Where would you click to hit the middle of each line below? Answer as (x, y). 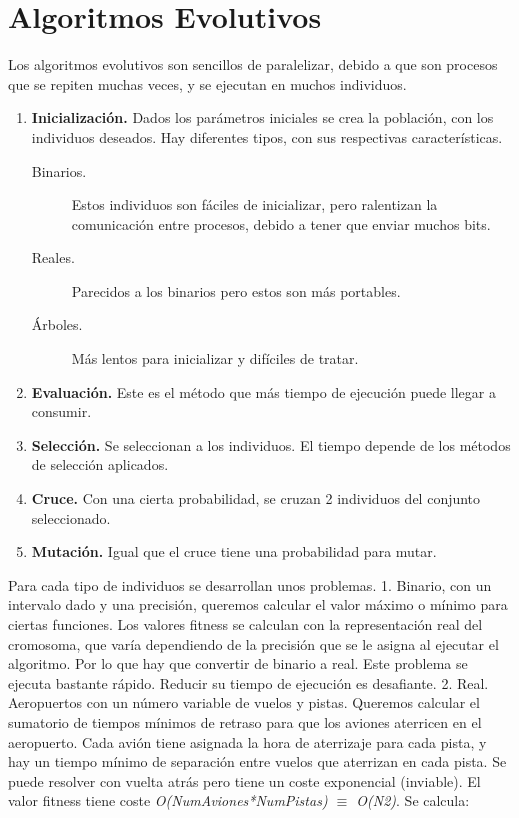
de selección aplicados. (100, 464)
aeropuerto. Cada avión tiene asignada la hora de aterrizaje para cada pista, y (247, 741)
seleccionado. (71, 517)
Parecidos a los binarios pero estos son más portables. (236, 290)
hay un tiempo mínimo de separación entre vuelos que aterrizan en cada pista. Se (257, 761)
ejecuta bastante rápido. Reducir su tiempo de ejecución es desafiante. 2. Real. (248, 682)
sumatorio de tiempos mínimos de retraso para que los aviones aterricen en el (245, 721)
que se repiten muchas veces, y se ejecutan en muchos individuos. (207, 83)
